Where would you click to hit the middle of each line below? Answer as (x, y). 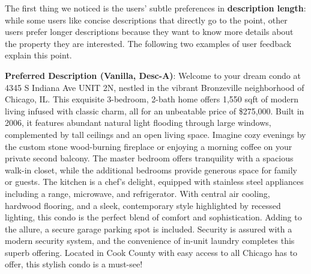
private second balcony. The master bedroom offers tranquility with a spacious (149, 158)
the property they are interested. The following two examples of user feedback (148, 43)
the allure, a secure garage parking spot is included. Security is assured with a (149, 229)
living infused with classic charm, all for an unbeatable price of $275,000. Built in (155, 111)
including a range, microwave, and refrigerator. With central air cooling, (137, 193)
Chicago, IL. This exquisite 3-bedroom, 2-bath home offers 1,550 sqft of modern (152, 99)
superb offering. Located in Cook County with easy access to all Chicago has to (151, 252)
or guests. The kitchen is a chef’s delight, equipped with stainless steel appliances (154, 182)
